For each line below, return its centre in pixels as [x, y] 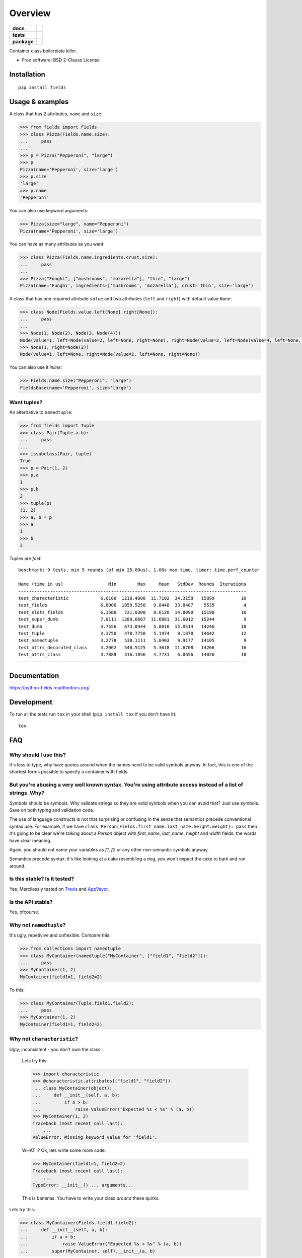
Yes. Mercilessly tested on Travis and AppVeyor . [59, 889]
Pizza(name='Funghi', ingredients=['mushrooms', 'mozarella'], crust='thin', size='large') [137, 286]
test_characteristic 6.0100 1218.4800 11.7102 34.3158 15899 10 [132, 598]
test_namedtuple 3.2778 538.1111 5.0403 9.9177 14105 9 [132, 641]
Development [31, 702]
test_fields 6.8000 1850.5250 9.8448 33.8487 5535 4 [132, 605]
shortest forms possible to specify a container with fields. [69, 772]
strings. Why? [27, 793]
